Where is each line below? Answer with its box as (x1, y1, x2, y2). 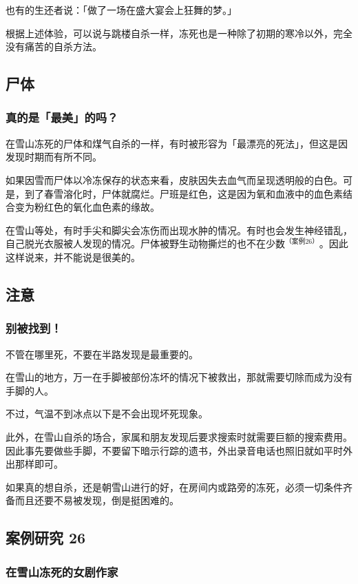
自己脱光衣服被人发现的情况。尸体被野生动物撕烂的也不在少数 (6, 236, 285, 251)
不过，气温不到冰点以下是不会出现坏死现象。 (6, 406, 208, 421)
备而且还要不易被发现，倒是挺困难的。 (6, 493, 179, 508)
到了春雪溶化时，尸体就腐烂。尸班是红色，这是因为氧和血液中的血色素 (24, 186, 343, 200)
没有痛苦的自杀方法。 (6, 39, 102, 54)
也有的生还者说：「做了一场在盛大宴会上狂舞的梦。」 (6, 3, 237, 17)
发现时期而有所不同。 (6, 149, 102, 164)
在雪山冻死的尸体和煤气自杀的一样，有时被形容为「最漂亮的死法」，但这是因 (6, 136, 348, 150)
